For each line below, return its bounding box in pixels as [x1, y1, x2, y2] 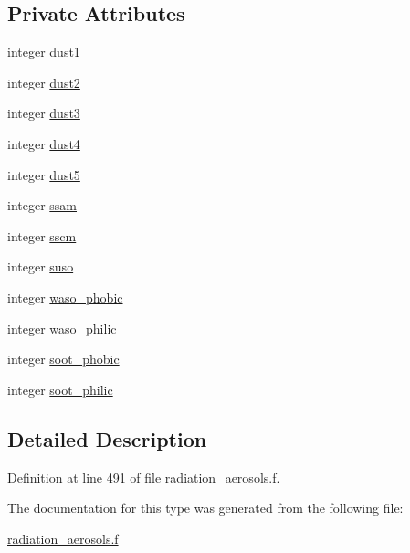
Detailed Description [7, 424, 207, 452]
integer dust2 [7, 72, 80, 91]
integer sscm [7, 226, 77, 245]
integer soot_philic [7, 379, 113, 399]
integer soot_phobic [7, 349, 120, 368]
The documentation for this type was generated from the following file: [7, 498, 404, 517]
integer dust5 [7, 165, 80, 184]
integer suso [7, 257, 74, 276]
